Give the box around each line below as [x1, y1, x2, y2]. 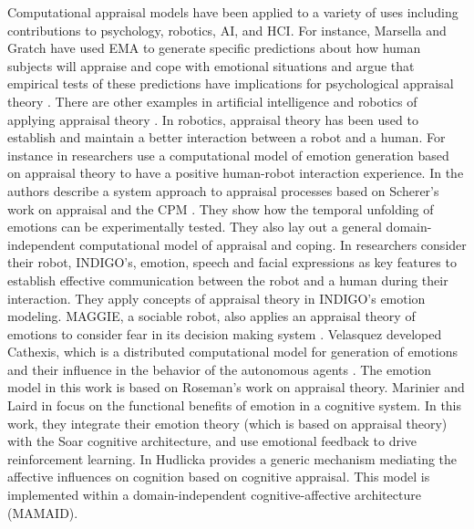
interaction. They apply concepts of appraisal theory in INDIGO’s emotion [7, 288, 426, 307]
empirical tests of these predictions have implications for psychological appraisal [7, 74, 454, 93]
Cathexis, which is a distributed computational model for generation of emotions [7, 342, 458, 361]
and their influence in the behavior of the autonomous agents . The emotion [7, 359, 431, 379]
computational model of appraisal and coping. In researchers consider [79, 234, 467, 254]
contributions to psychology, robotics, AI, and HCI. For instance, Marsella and [7, 20, 447, 39]
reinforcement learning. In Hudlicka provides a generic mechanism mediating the [7, 449, 458, 468]
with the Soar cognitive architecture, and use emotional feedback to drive [7, 431, 417, 451]
